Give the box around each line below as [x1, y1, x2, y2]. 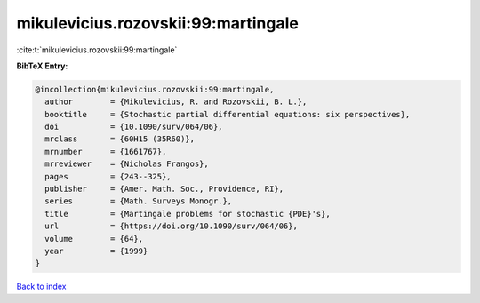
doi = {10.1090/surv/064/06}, [44, 122, 223, 132]
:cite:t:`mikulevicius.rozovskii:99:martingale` [16, 44, 178, 55]
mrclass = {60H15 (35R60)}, [44, 134, 196, 144]
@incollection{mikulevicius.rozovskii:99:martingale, [35, 84, 275, 94]
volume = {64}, [44, 234, 144, 243]
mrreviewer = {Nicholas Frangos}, [44, 159, 209, 169]
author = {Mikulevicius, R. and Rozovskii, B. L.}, [44, 97, 308, 107]
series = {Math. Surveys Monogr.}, [44, 196, 233, 206]
